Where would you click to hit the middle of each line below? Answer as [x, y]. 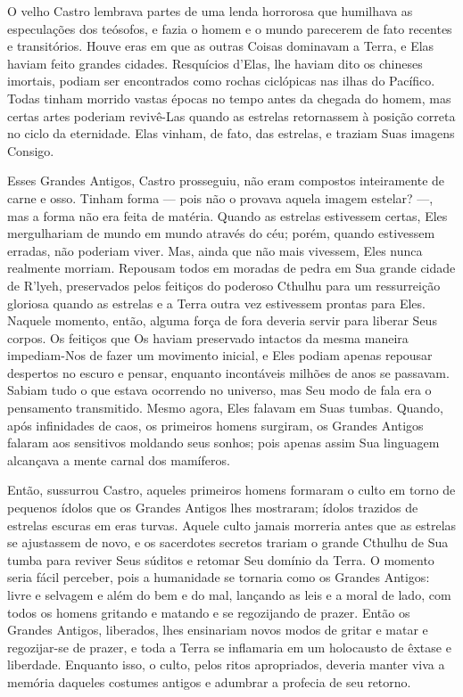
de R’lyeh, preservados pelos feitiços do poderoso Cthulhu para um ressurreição [224, 285]
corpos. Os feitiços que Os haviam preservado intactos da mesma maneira [208, 337]
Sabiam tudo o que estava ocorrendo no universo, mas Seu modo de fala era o [219, 390]
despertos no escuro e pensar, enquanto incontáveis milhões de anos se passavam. [228, 372]
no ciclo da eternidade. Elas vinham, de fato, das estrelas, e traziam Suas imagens [231, 133]
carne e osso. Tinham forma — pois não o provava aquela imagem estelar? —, [220, 197]
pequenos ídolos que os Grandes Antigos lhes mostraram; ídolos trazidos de [213, 508]
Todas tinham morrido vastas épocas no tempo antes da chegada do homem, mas [229, 98]
